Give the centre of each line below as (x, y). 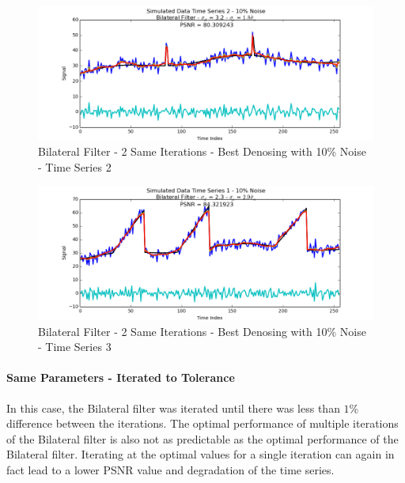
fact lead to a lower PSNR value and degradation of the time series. (170, 469)
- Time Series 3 (75, 347)
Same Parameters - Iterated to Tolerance (121, 377)
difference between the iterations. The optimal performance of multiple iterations (202, 423)
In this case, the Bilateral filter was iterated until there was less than (173, 408)
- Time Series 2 (75, 166)
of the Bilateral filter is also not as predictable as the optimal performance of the (202, 438)
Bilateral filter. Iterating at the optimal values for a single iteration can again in (201, 454)
